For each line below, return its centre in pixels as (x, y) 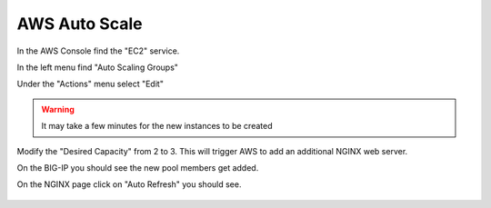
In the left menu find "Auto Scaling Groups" (98, 67)
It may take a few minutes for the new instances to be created (157, 126)
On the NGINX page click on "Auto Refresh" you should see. (129, 184)
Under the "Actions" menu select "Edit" (90, 84)
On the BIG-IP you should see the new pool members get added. (138, 167)
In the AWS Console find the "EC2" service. (98, 51)
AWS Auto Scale (80, 24)
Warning (58, 109)
